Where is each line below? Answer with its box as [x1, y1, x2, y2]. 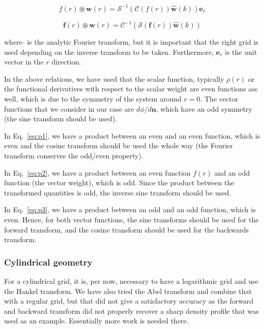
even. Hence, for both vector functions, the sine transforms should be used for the [4, 214, 259, 224]
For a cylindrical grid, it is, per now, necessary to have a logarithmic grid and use [4, 275, 258, 286]
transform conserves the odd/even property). [4, 150, 143, 160]
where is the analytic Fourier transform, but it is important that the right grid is [4, 37, 258, 47]
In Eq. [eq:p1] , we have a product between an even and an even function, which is [4, 130, 260, 141]
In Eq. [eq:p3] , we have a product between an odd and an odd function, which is [4, 204, 256, 215]
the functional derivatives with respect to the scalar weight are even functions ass [4, 83, 258, 94]
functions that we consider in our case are [4, 103, 134, 114]
